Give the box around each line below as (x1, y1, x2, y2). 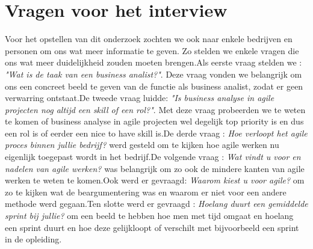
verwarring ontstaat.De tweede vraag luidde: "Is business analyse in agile (5, 91, 274, 104)
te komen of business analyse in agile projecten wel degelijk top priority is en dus (5, 115, 304, 128)
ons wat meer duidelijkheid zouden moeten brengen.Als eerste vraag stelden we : (5, 56, 302, 69)
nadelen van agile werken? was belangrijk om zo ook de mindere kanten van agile (5, 162, 305, 174)
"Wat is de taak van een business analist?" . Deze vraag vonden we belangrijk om (5, 67, 302, 80)
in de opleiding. (5, 233, 62, 245)
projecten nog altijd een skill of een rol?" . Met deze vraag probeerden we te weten (5, 103, 306, 115)
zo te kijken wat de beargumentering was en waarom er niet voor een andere (5, 185, 287, 198)
